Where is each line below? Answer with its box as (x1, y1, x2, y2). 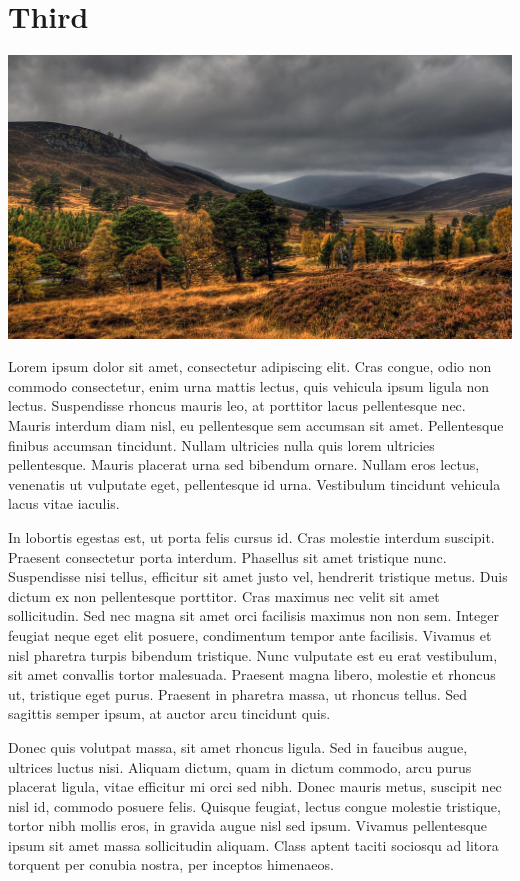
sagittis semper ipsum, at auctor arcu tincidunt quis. (8, 703, 331, 724)
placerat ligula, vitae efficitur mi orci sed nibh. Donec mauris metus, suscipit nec (8, 776, 502, 797)
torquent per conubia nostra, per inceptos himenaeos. (8, 854, 334, 875)
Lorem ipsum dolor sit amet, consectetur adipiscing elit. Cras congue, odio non (8, 356, 492, 377)
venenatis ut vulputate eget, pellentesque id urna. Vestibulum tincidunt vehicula (8, 473, 501, 494)
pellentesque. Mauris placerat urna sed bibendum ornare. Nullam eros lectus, (8, 454, 480, 475)
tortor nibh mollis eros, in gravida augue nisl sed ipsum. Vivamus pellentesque (8, 815, 488, 836)
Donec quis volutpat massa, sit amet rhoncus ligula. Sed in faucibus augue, (8, 736, 468, 757)
